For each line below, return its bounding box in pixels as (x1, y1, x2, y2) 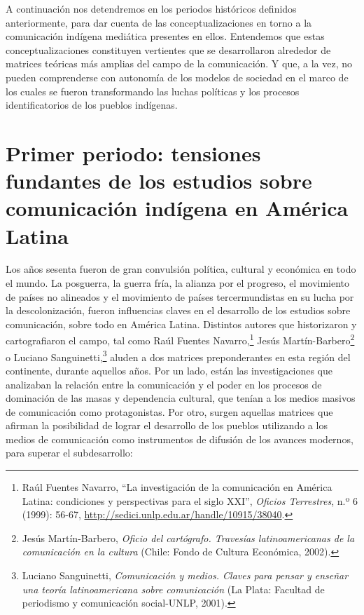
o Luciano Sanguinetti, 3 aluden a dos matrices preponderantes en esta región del (6, 347, 351, 364)
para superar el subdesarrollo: (6, 445, 133, 460)
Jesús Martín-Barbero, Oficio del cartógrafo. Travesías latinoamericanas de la (22, 530, 355, 545)
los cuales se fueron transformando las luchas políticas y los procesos (6, 83, 300, 98)
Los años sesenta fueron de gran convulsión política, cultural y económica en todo (6, 262, 356, 276)
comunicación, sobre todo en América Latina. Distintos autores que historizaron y (6, 316, 357, 331)
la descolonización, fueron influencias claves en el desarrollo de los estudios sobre (6, 303, 351, 318)
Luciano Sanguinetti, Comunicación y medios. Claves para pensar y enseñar (22, 568, 349, 583)
